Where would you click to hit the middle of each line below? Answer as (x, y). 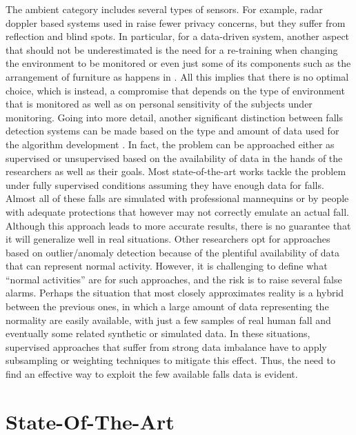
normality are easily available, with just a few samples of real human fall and (168, 320)
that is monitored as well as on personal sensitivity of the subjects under (159, 104)
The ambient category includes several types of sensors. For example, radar (164, 9)
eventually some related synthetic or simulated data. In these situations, (158, 333)
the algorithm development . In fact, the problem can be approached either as (170, 144)
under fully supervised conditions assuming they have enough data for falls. (165, 184)
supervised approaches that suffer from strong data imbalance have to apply (166, 346)
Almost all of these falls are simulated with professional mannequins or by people (177, 198)
